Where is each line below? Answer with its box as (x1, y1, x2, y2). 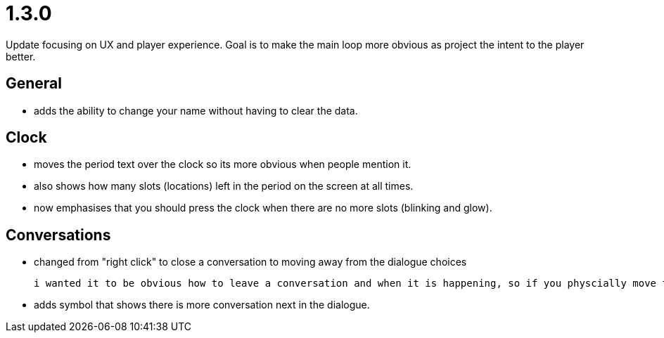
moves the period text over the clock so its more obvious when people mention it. (34, 158, 411, 171)
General (6, 74, 63, 93)
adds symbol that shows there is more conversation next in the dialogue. (34, 299, 370, 311)
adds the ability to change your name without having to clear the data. (34, 104, 358, 117)
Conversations (6, 226, 111, 244)
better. (6, 50, 36, 63)
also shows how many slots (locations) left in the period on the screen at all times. (34, 180, 414, 193)
